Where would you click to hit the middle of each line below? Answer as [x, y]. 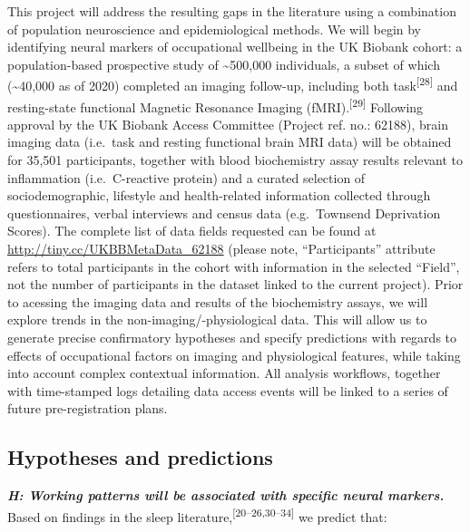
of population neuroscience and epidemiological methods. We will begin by [215, 29]
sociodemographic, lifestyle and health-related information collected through [219, 195]
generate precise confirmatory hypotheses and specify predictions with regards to [232, 337]
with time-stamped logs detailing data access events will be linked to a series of [228, 390]
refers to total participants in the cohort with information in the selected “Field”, [234, 266]
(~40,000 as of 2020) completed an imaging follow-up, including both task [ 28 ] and [233, 84]
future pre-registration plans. [88, 408]
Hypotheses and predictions [140, 457]
